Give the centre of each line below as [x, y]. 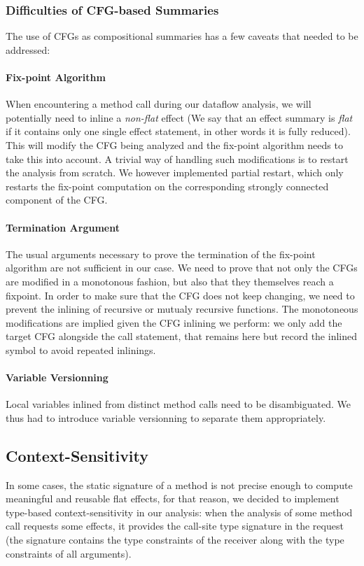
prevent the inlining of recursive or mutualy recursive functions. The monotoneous [182, 309]
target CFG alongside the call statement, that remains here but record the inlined [181, 336]
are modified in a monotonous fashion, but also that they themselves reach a [170, 281]
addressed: [28, 49]
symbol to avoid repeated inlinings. [81, 349]
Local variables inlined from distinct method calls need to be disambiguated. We [178, 404]
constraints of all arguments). [69, 553]
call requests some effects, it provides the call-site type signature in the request [175, 526]
